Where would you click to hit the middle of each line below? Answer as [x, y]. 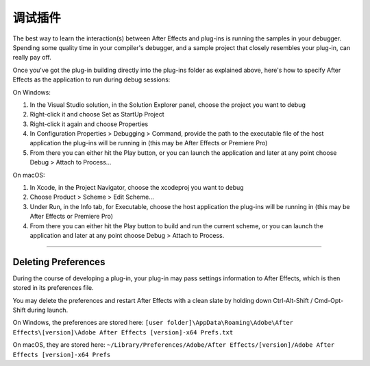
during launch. [48, 310]
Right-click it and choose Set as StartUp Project [97, 114]
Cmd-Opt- [329, 300]
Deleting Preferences [59, 261]
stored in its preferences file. [53, 288]
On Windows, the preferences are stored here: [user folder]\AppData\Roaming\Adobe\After [153, 323]
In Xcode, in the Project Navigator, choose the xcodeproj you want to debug [137, 188]
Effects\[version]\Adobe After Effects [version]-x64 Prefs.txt [123, 332]
